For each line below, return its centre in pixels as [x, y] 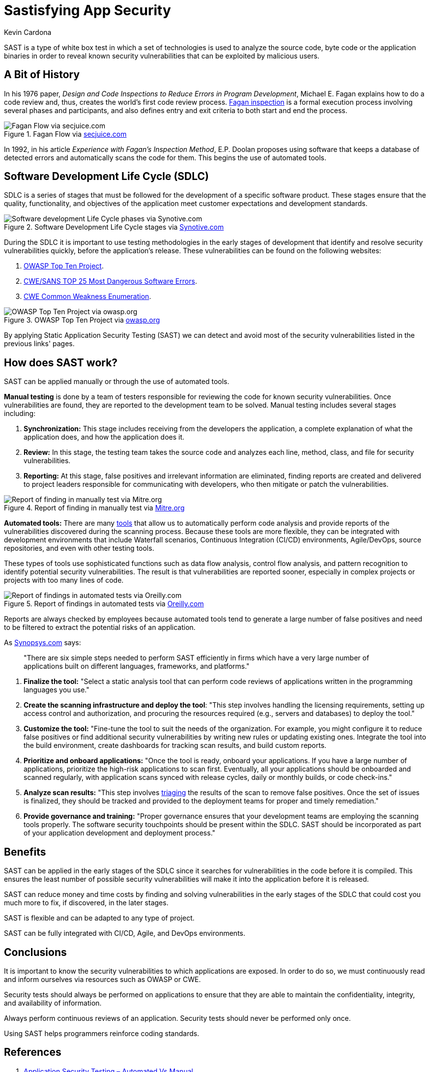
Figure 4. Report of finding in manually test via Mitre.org [94, 508]
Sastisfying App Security [87, 10]
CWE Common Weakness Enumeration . [87, 297]
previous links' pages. [39, 344]
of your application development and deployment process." [120, 833]
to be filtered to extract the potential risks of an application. [100, 627]
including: [20, 414]
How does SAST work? [61, 362]
